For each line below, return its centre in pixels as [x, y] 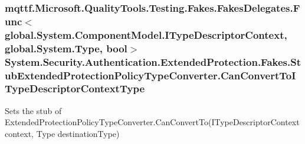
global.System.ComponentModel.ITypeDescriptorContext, [146, 34]
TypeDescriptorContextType [75, 88]
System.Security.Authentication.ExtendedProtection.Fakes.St [153, 61]
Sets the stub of [33, 110]
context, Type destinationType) [62, 133]
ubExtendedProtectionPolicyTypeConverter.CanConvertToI [150, 75]
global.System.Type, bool [66, 48]
